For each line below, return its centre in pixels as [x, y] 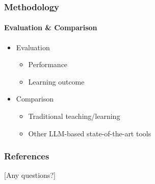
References [27, 156]
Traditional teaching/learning [74, 116]
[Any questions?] [30, 175]
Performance [48, 64]
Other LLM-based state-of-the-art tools [90, 133]
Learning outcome [56, 81]
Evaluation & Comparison [51, 27]
